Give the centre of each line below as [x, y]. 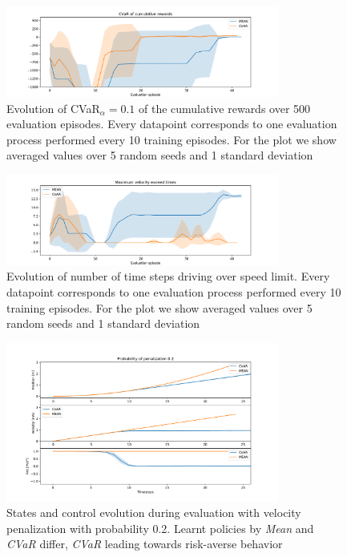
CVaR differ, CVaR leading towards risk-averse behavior [145, 544]
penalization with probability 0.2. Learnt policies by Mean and [160, 528]
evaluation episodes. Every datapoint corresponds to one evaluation [172, 124]
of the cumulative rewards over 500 [224, 108]
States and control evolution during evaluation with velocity [154, 513]
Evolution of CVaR [53, 108]
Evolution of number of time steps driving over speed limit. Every [168, 276]
